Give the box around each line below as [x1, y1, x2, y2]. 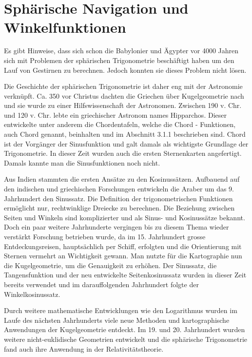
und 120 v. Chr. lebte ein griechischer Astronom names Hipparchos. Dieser [4, 109, 227, 120]
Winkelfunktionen [4, 17, 126, 37]
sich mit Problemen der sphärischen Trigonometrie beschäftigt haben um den [4, 55, 234, 65]
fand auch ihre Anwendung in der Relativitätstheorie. [4, 343, 164, 354]
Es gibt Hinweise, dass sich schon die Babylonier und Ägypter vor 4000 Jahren [4, 45, 239, 56]
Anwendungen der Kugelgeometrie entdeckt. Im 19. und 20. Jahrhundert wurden [4, 324, 245, 335]
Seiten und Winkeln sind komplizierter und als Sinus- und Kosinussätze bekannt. [4, 212, 245, 222]
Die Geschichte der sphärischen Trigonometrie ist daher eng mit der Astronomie [4, 81, 243, 91]
